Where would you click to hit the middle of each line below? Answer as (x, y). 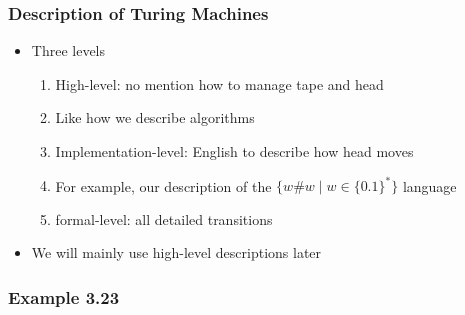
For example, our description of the (163, 185)
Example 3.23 (64, 296)
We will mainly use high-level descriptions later (176, 252)
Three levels (68, 50)
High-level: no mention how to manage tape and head (219, 83)
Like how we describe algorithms (155, 117)
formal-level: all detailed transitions (164, 218)
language (429, 185)
